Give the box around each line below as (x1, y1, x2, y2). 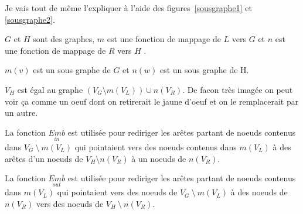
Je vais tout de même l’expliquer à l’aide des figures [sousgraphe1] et (5, 2, 252, 13)
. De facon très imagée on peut (182, 83, 293, 95)
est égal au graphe (17, 83, 83, 95)
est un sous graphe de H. (159, 64, 249, 76)
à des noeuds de (230, 186, 288, 198)
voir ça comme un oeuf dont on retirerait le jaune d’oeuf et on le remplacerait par (5, 95, 299, 107)
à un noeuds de (131, 152, 186, 164)
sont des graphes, (33, 33, 95, 45)
